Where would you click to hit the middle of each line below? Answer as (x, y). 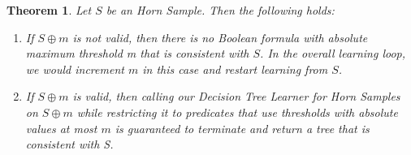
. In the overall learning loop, (333, 53)
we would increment (75, 69)
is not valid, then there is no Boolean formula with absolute (220, 37)
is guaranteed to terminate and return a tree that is (242, 128)
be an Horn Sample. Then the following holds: (220, 10)
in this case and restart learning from (235, 69)
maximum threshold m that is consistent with (137, 53)
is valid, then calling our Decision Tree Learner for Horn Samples (236, 96)
